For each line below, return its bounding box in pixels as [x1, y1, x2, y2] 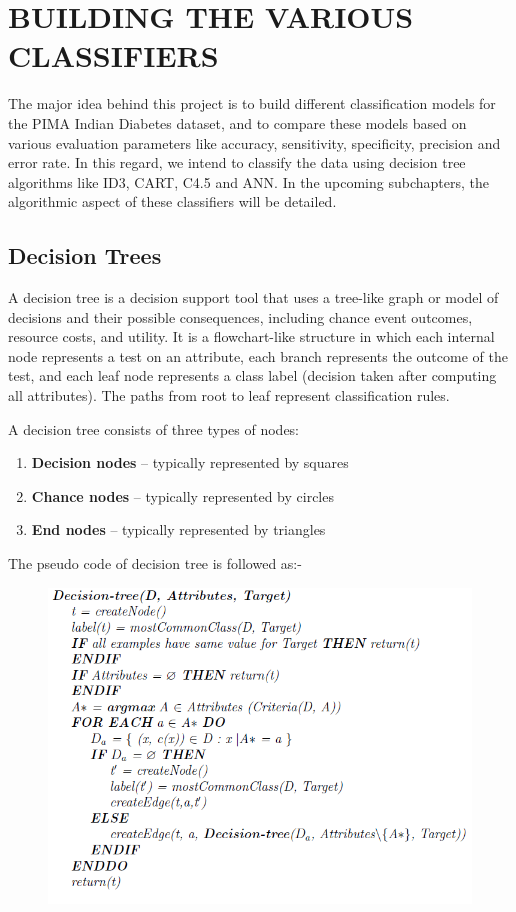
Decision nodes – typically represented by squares [31, 452, 349, 473]
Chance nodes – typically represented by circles [31, 485, 334, 506]
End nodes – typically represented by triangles [31, 519, 326, 540]
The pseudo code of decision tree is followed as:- [8, 553, 302, 574]
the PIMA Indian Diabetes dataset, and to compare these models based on [8, 112, 467, 133]
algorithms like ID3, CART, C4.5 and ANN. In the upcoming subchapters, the [8, 171, 489, 192]
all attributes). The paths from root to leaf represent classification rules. [8, 385, 450, 406]
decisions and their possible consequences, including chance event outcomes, [8, 306, 473, 327]
